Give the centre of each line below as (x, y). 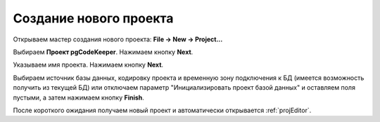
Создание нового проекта (93, 18)
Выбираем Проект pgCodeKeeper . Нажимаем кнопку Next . (103, 52)
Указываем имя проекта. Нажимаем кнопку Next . (88, 65)
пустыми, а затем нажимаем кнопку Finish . (78, 97)
